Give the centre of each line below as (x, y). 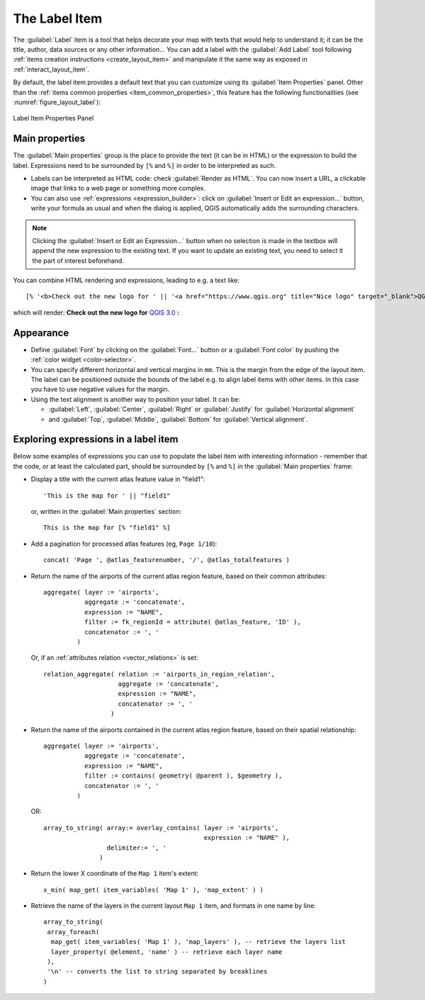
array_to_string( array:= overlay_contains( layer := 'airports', (161, 828)
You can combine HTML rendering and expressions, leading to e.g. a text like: (126, 281)
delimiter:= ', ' (137, 848)
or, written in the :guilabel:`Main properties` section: (106, 511)
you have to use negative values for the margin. (100, 389)
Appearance (41, 333)
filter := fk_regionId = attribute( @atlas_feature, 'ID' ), (192, 622)
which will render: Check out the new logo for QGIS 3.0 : (96, 313)
